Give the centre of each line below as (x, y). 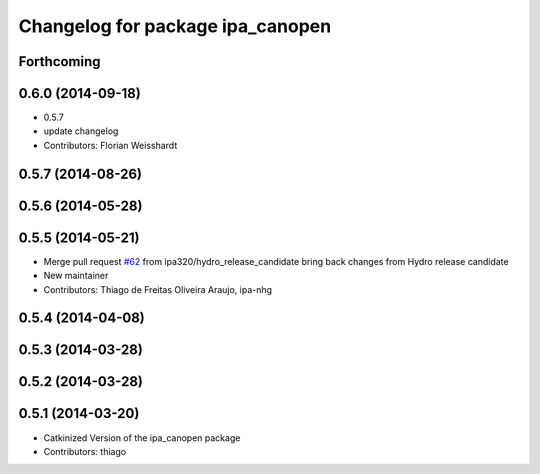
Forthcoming (59, 61)
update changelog (81, 131)
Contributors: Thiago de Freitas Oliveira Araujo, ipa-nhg (158, 289)
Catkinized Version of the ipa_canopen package (142, 437)
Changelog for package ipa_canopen (175, 26)
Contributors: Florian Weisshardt (110, 145)
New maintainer (76, 276)
